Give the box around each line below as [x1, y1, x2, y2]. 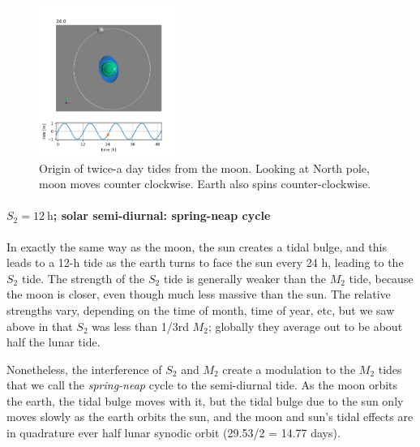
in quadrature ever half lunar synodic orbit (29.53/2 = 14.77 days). [6, 424, 341, 441]
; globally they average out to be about [208, 317, 403, 334]
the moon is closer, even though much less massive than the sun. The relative [6, 286, 391, 303]
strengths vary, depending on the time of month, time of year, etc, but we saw [6, 301, 395, 318]
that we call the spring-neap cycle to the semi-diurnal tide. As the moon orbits [6, 376, 398, 393]
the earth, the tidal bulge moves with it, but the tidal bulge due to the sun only [6, 392, 404, 409]
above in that [6, 317, 73, 334]
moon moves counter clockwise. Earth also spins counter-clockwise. [39, 175, 371, 192]
